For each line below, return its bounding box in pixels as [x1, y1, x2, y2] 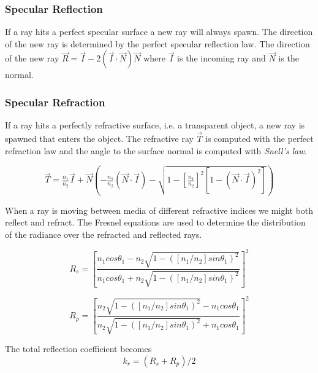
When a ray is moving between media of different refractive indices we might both [5, 203, 314, 216]
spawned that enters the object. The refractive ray [5, 132, 194, 145]
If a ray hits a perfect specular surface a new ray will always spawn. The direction [5, 25, 313, 38]
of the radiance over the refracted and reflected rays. [5, 227, 202, 240]
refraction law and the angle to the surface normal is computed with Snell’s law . [5, 144, 307, 157]
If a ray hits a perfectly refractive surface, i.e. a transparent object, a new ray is [5, 119, 305, 132]
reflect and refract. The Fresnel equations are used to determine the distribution [5, 216, 306, 229]
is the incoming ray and [177, 52, 266, 65]
